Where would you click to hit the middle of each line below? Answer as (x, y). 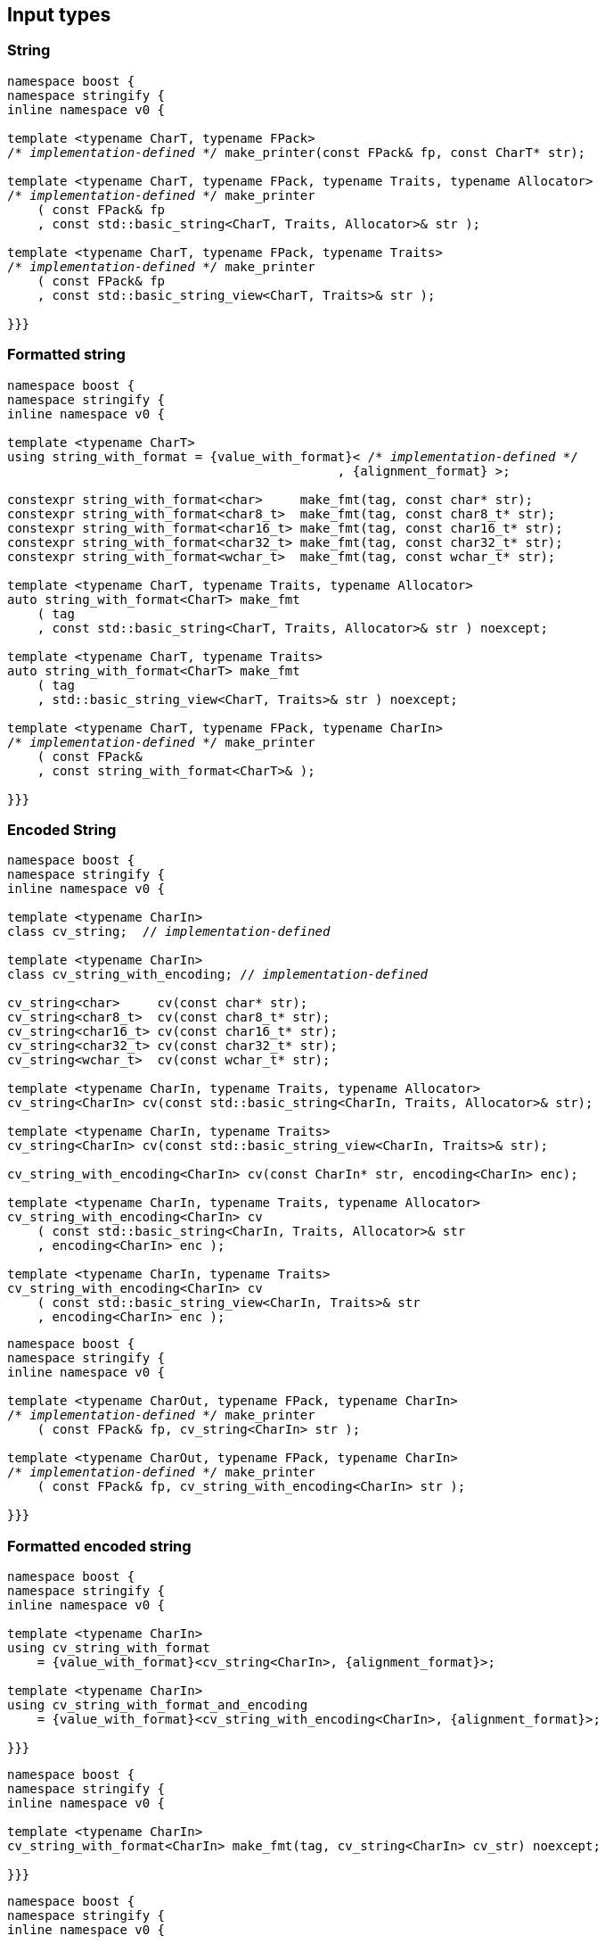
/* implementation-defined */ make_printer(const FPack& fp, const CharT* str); (297, 152)
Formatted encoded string (99, 1546)
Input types (59, 15)
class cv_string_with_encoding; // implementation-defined (218, 975)
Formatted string (66, 355)
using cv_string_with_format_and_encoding (158, 1705)
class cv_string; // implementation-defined (169, 932)
